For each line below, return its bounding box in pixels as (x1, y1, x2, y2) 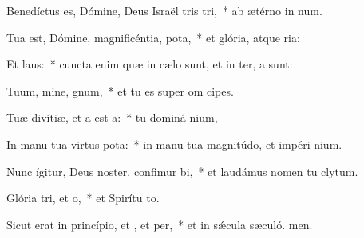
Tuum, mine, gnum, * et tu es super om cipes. (6, 82, 234, 99)
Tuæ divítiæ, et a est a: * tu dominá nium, (6, 109, 218, 126)
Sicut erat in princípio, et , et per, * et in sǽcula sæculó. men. (6, 216, 313, 232)
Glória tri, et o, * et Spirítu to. (6, 189, 160, 206)
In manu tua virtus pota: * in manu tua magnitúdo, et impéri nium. (6, 135, 342, 152)
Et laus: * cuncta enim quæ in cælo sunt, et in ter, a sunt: (6, 56, 293, 72)
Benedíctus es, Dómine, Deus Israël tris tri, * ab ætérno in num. (6, 2, 322, 18)
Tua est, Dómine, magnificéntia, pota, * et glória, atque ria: (6, 29, 300, 45)
